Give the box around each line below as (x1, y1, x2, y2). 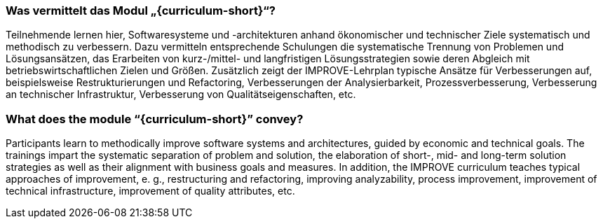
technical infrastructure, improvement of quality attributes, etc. (6, 185, 295, 197)
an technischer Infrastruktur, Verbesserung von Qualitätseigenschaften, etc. (6, 88, 356, 101)
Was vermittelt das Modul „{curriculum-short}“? (6, 3, 276, 17)
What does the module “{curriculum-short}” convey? (6, 111, 304, 126)
